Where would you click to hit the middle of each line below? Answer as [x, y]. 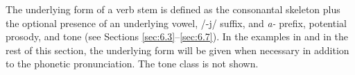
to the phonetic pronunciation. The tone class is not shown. [132, 64]
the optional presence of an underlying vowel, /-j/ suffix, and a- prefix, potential [176, 23]
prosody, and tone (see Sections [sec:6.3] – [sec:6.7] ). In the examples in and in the [177, 36]
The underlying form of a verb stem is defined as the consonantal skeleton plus [173, 9]
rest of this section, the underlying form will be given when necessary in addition [177, 50]
